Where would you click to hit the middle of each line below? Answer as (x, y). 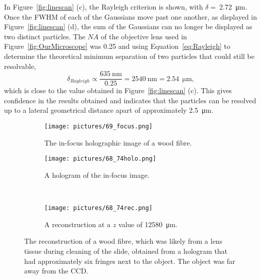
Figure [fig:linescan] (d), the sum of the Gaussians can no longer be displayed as (128, 26)
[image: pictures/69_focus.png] (99, 126)
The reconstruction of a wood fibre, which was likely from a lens (123, 241)
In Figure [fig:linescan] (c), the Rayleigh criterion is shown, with (104, 7)
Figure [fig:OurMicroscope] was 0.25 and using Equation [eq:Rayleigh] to (117, 46)
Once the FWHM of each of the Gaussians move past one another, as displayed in (131, 16)
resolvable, (20, 66)
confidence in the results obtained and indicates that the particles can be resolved (130, 100)
